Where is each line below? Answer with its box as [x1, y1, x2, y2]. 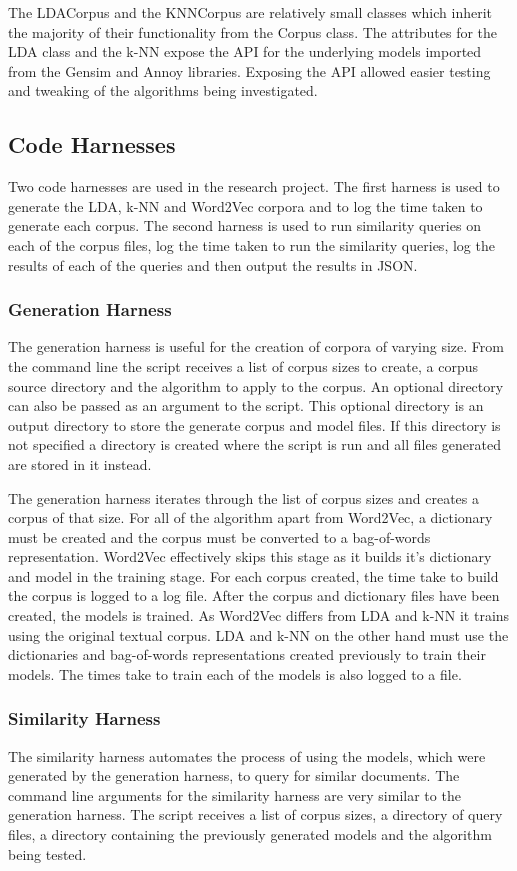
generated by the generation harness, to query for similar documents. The [8, 765, 460, 786]
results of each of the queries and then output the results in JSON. [8, 254, 418, 275]
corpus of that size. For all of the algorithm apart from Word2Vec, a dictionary [8, 507, 493, 528]
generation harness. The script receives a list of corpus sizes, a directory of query [8, 804, 503, 825]
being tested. [8, 843, 87, 864]
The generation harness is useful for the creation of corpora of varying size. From [8, 336, 504, 357]
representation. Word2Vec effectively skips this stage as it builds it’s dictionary [8, 546, 492, 567]
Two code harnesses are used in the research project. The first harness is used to [8, 176, 500, 197]
